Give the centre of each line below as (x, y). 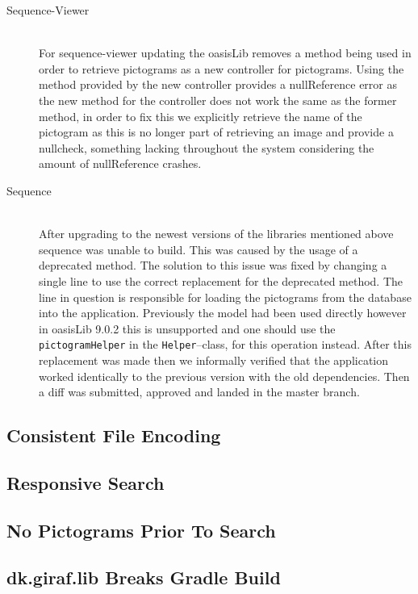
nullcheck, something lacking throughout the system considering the (207, 147)
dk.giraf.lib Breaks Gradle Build (144, 577)
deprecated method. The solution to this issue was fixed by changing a (213, 265)
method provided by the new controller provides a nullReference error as (218, 84)
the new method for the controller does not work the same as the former (218, 100)
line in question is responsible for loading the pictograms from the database (225, 297)
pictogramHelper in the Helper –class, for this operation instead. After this (225, 344)
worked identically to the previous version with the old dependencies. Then (224, 376)
